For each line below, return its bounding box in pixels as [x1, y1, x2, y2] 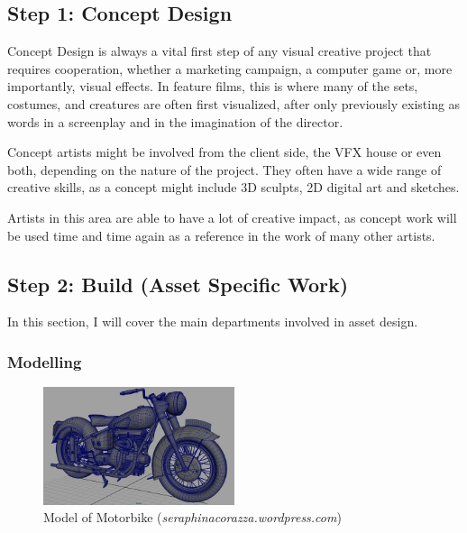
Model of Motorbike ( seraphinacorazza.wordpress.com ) [43, 508, 342, 527]
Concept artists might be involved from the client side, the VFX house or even [7, 142, 442, 161]
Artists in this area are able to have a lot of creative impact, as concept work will [7, 207, 457, 226]
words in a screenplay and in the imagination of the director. [7, 112, 343, 131]
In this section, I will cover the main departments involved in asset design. [7, 312, 418, 331]
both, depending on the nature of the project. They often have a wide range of [7, 160, 442, 179]
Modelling [7, 350, 82, 372]
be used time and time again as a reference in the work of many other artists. [7, 225, 435, 244]
